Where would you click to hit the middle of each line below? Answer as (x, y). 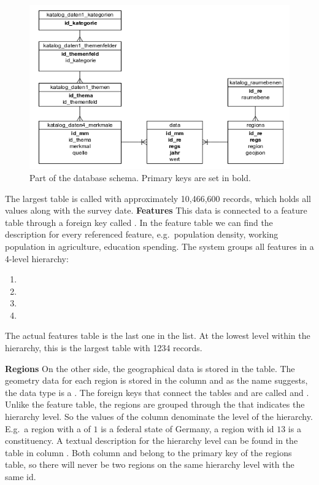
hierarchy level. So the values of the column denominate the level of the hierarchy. (159, 417)
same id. (21, 476)
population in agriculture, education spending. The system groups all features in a (159, 246)
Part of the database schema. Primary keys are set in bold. (140, 177)
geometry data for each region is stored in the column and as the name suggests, (156, 380)
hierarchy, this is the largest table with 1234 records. (104, 348)
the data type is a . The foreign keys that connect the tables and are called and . (157, 392)
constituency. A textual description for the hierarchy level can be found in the (152, 440)
